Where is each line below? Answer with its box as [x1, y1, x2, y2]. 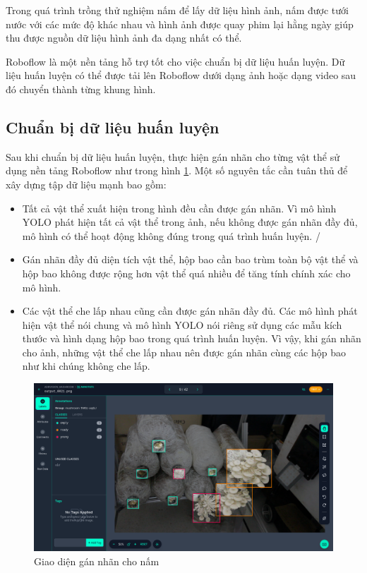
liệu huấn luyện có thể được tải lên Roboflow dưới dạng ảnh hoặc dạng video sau [6, 68, 356, 83]
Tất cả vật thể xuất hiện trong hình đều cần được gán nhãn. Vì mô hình [22, 200, 337, 215]
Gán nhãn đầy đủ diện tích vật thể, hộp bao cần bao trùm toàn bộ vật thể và [22, 252, 359, 267]
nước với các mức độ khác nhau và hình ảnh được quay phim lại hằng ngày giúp [6, 16, 354, 31]
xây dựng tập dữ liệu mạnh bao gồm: [6, 176, 167, 191]
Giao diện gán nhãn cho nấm [34, 553, 160, 568]
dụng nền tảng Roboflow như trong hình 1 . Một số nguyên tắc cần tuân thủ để [6, 163, 348, 178]
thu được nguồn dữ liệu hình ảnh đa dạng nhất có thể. [6, 30, 242, 45]
